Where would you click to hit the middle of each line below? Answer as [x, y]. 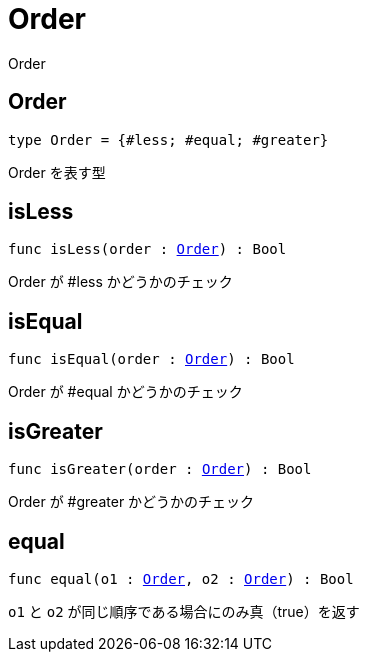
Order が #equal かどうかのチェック [125, 392]
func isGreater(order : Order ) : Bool [160, 469]
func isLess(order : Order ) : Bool [147, 249]
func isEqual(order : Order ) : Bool [151, 359]
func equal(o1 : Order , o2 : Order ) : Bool [181, 578]
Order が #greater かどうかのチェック [131, 502]
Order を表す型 [57, 172]
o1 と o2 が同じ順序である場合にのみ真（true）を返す [184, 611]
